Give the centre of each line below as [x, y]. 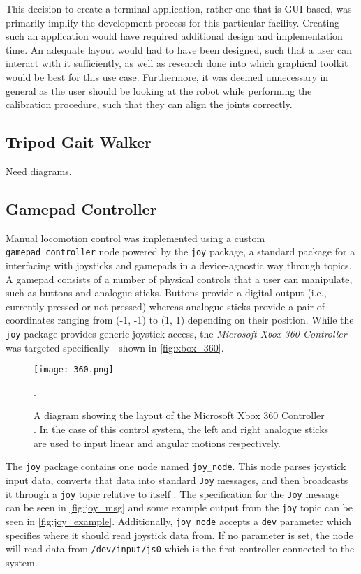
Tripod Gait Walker [79, 142]
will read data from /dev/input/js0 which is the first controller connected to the [180, 549]
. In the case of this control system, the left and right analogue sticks [181, 429]
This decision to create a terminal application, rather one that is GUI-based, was [179, 8]
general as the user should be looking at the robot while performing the [159, 90]
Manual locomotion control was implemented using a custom [135, 237]
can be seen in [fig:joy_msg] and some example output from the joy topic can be [179, 507]
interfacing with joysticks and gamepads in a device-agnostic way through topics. [179, 265]
